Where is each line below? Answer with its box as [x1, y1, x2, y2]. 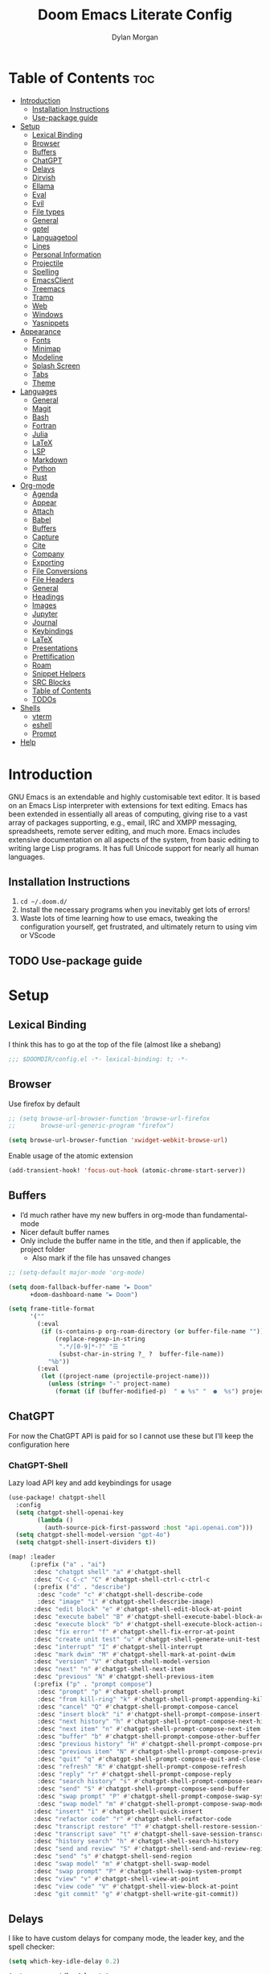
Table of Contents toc [8, 68, 155, 87]
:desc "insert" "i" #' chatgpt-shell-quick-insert [33, 1807, 203, 1815]
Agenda [31, 489, 59, 498]
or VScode [19, 931, 56, 940]
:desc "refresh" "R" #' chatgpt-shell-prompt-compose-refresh [37, 1762, 247, 1770]
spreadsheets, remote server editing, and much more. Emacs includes [8, 826, 241, 836]
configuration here [8, 1439, 70, 1449]
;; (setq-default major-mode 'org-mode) [8, 1268, 146, 1277]
